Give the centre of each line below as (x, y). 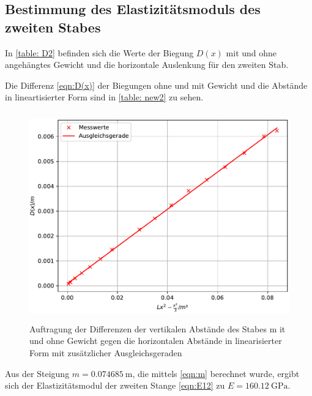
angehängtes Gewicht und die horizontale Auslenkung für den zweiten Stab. (147, 65)
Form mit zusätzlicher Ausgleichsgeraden (106, 352)
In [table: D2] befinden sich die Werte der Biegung (99, 52)
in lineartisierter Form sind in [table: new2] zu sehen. (104, 97)
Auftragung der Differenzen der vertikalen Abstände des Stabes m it (158, 328)
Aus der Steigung (37, 373)
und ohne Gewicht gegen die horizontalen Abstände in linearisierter (156, 341)
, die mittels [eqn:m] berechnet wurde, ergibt (216, 373)
